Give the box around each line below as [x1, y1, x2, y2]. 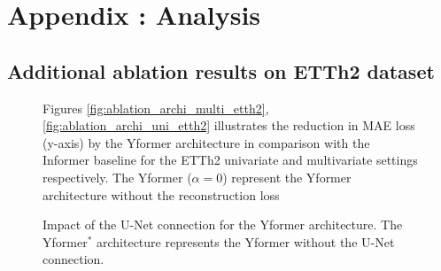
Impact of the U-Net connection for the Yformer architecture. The [43, 215, 403, 234]
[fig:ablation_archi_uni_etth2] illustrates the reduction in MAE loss [43, 116, 415, 135]
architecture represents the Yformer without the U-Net [96, 232, 395, 251]
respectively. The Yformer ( [43, 167, 192, 186]
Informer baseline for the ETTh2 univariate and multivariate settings [43, 151, 418, 169]
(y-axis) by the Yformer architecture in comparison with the [43, 133, 370, 151]
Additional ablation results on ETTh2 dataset [7, 57, 435, 84]
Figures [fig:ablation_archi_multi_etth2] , [43, 98, 269, 117]
